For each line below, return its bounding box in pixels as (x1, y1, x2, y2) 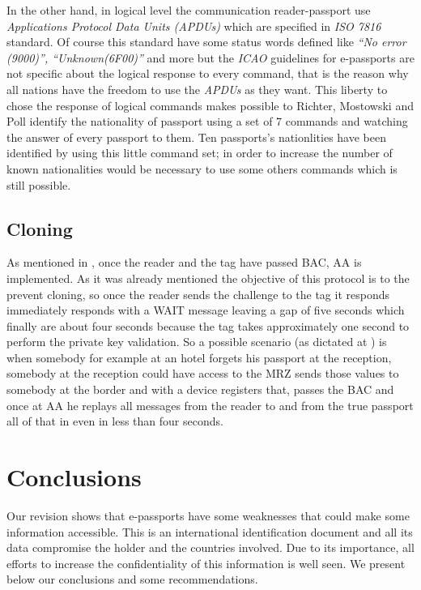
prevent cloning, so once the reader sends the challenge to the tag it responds (6, 285, 390, 302)
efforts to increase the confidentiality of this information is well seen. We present (6, 554, 406, 571)
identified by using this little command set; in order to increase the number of (6, 144, 393, 161)
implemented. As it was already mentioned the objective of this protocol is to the (6, 269, 410, 286)
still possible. (6, 176, 71, 193)
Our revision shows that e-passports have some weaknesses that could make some (6, 507, 410, 524)
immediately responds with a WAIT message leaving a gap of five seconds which (6, 301, 405, 319)
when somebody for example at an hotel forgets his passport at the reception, (6, 348, 392, 366)
